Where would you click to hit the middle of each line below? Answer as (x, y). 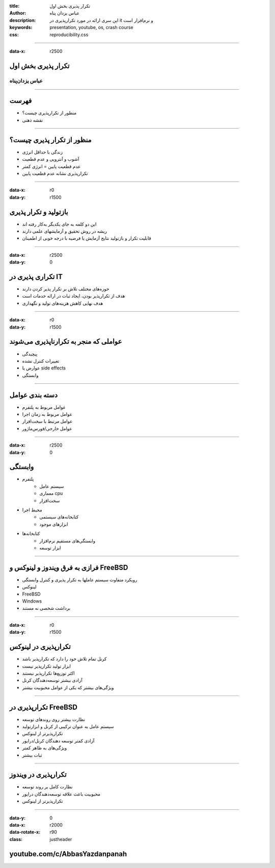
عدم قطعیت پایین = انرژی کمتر (51, 166)
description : (23, 20)
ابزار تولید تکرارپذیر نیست (47, 666)
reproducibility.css (69, 34)
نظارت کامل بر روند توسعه (47, 787)
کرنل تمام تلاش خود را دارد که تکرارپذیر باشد (64, 659)
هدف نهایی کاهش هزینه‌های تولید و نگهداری (63, 303)
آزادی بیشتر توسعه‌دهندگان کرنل (52, 680)
